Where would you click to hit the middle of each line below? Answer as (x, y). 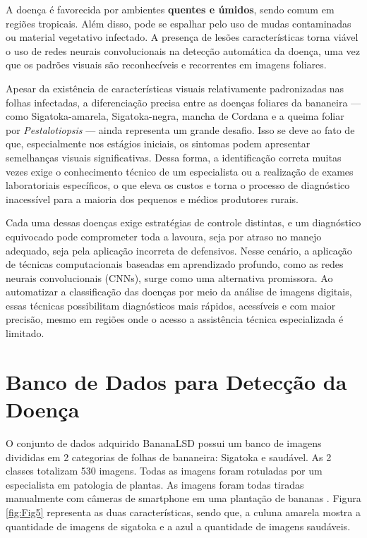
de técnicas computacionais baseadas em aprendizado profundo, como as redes (175, 264)
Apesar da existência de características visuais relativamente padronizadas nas (175, 88)
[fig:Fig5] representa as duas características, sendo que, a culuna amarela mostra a (183, 512)
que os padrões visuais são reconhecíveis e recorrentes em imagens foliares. (166, 65)
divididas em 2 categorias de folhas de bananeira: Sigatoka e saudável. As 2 (169, 457)
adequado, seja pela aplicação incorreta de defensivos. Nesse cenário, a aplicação (179, 250)
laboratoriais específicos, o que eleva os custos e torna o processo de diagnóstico (178, 185)
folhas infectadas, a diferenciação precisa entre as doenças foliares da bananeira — (183, 102)
